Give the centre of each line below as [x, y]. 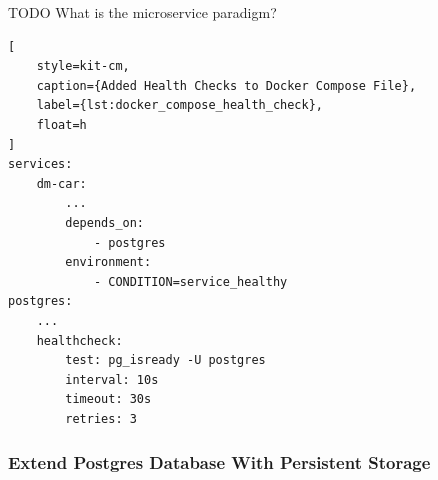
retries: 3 [101, 418]
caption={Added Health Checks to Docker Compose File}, [226, 85]
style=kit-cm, [83, 66]
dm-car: [61, 183]
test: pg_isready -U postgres [165, 360]
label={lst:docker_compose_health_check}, [179, 105]
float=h [61, 124]
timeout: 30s [108, 399]
